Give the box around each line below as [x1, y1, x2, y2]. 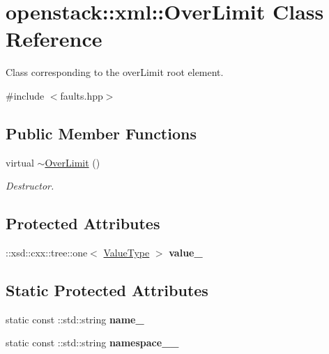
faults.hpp [60, 88, 103, 102]
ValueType [103, 245, 150, 260]
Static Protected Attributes [6, 279, 208, 301]
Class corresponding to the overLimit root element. [6, 65, 224, 79]
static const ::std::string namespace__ [6, 335, 179, 350]
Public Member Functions [6, 122, 197, 144]
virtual [6, 155, 34, 169]
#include [6, 88, 45, 102]
